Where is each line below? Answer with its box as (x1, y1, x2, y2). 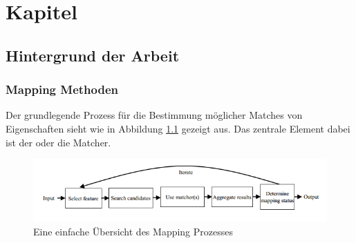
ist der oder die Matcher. (6, 135, 111, 149)
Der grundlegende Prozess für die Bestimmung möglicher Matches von (6, 108, 303, 122)
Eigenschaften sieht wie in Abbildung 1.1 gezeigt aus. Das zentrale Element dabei (6, 121, 350, 135)
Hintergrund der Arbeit (6, 44, 180, 66)
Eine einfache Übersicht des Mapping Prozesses (33, 224, 234, 238)
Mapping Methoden (6, 81, 118, 98)
